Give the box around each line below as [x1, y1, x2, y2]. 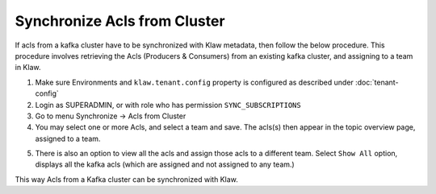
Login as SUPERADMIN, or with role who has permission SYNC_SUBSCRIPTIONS [35, 100, 302, 109]
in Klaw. [15, 63, 41, 72]
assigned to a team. [35, 134, 101, 143]
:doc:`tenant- [355, 77, 399, 87]
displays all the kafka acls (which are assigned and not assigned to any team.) [35, 159, 295, 169]
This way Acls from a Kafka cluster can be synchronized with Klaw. [15, 174, 238, 184]
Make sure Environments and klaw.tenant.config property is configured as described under [35, 77, 354, 87]
